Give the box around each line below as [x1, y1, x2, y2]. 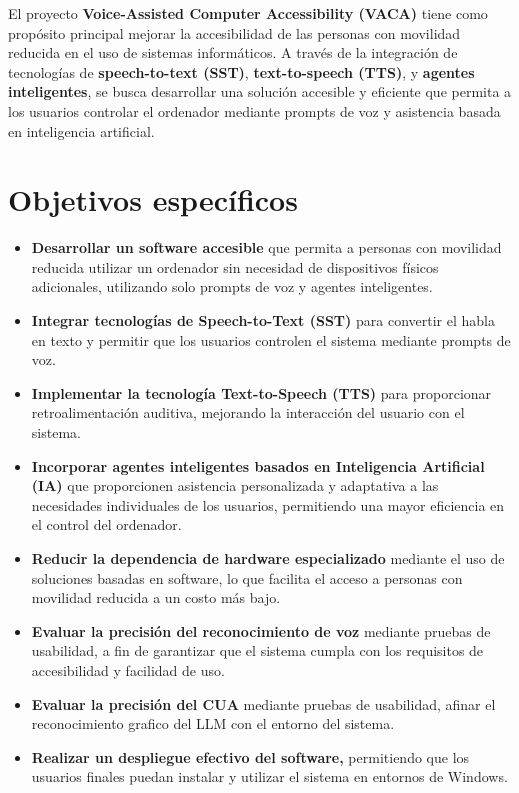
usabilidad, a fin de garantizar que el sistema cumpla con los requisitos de [31, 640, 484, 661]
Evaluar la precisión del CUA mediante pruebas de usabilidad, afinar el [31, 693, 496, 714]
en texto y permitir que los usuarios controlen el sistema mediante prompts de [31, 329, 511, 350]
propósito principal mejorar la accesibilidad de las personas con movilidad [8, 22, 461, 43]
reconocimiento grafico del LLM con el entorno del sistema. [31, 713, 395, 734]
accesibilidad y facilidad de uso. [31, 659, 225, 680]
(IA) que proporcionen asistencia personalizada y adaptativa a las [31, 475, 439, 496]
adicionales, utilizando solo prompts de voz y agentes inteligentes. [31, 276, 433, 297]
